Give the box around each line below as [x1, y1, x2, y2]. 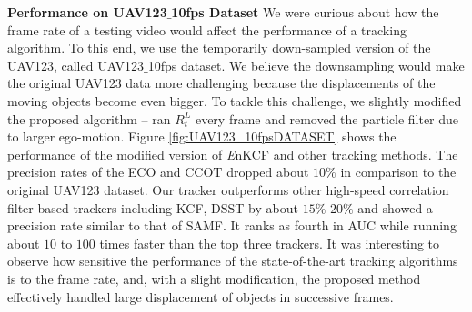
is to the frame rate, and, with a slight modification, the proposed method [7, 268, 421, 288]
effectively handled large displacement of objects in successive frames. [7, 287, 394, 306]
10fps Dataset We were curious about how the [171, 3, 439, 21]
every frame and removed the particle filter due [195, 109, 459, 128]
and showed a [357, 198, 433, 217]
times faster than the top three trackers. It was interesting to [99, 233, 439, 252]
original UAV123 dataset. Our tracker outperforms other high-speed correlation [7, 180, 449, 199]
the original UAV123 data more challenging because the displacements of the [7, 73, 436, 93]
